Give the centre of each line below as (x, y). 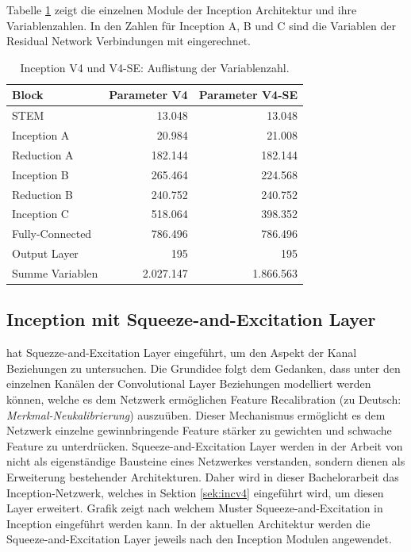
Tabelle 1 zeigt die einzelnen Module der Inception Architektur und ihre (182, 10)
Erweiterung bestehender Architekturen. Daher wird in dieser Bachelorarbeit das (203, 477)
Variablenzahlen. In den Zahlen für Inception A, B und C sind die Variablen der (201, 25)
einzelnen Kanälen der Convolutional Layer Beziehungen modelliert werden (189, 383)
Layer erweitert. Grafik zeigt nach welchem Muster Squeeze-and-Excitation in (195, 508)
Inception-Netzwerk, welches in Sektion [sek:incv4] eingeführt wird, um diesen (195, 492)
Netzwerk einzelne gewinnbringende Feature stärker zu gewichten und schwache (199, 430)
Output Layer (45, 253)
